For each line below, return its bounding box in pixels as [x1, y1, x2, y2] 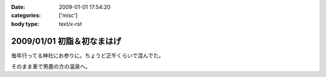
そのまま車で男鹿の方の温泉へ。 [11, 63, 91, 70]
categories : [11, 12, 41, 19]
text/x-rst [59, 20, 82, 27]
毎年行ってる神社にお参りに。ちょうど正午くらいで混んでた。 [11, 52, 164, 59]
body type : [11, 20, 39, 27]
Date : [11, 4, 25, 10]
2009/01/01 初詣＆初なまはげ [11, 36, 121, 46]
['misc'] [59, 12, 78, 19]
